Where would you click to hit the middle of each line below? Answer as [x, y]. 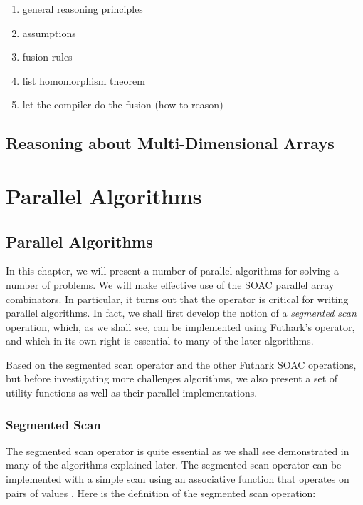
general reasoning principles [83, 9]
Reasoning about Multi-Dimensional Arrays [170, 143]
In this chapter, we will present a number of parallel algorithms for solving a [172, 271]
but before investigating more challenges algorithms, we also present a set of [172, 378]
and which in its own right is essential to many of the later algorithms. [160, 341]
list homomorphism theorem [84, 80]
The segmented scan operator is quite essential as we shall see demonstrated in [178, 450]
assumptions [49, 32]
